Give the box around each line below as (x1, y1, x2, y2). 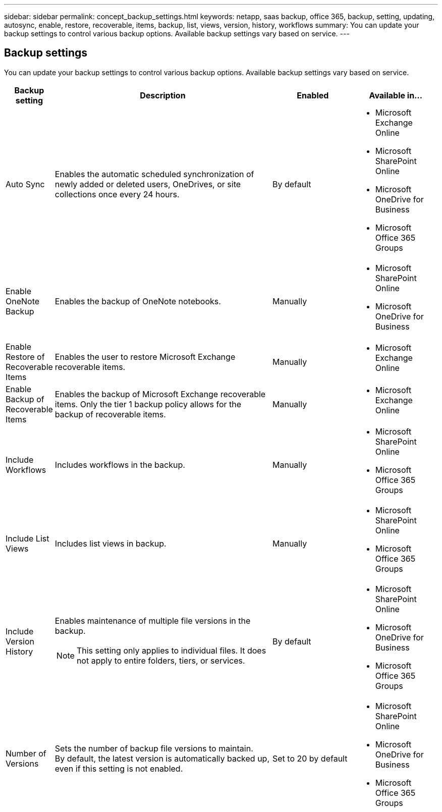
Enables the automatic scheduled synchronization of (54, 169, 254, 179)
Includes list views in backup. (54, 538, 167, 549)
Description (140, 90, 186, 100)
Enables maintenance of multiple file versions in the (54, 615, 251, 626)
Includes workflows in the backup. (54, 459, 185, 470)
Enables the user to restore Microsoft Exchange (54, 351, 236, 362)
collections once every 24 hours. (54, 189, 180, 199)
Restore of (6, 351, 45, 362)
